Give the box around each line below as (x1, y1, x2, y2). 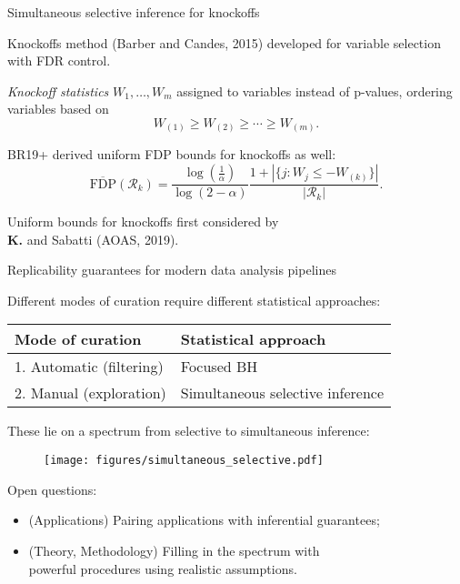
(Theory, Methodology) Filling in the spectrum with (28, 540, 320, 559)
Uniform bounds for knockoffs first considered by (7, 212, 279, 231)
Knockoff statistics (7, 81, 109, 100)
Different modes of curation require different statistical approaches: (7, 290, 381, 309)
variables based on (7, 99, 109, 118)
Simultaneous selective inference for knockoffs (7, 3, 260, 21)
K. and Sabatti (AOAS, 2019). (7, 229, 179, 248)
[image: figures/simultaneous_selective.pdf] (44, 454, 324, 468)
